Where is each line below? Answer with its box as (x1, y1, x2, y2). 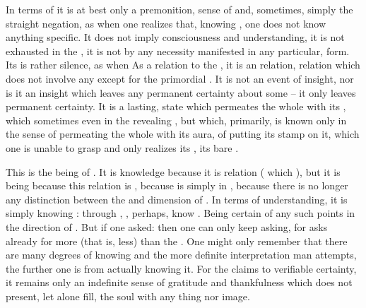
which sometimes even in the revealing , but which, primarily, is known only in (6, 112, 347, 127)
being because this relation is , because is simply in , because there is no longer (6, 178, 348, 193)
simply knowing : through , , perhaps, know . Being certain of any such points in (6, 206, 355, 220)
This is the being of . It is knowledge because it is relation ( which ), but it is (6, 164, 341, 179)
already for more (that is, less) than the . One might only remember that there (6, 233, 348, 248)
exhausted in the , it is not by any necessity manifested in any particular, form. (6, 43, 350, 58)
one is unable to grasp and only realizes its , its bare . (6, 140, 239, 155)
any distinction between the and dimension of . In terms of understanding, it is (6, 191, 348, 206)
